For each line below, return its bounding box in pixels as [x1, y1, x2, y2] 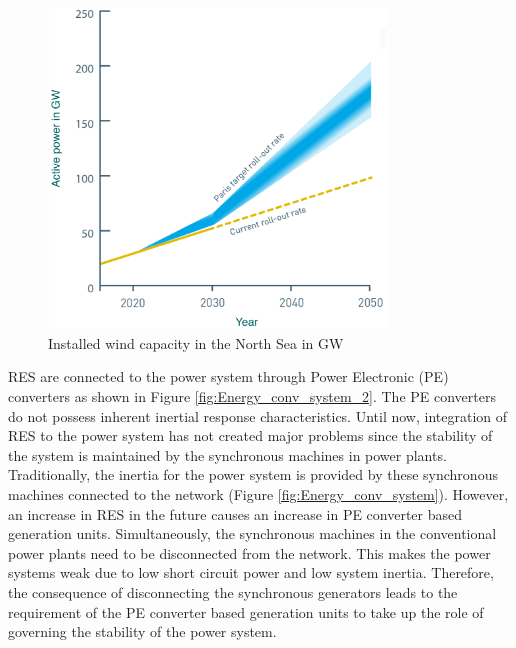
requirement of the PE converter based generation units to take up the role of [8, 601, 484, 622]
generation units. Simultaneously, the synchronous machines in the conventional [8, 523, 497, 544]
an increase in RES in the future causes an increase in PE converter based [8, 503, 463, 524]
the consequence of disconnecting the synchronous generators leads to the [8, 581, 458, 602]
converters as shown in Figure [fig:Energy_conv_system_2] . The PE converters [8, 386, 496, 407]
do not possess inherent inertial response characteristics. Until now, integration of [8, 405, 508, 426]
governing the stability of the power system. [8, 621, 277, 642]
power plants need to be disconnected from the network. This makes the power [8, 542, 491, 563]
